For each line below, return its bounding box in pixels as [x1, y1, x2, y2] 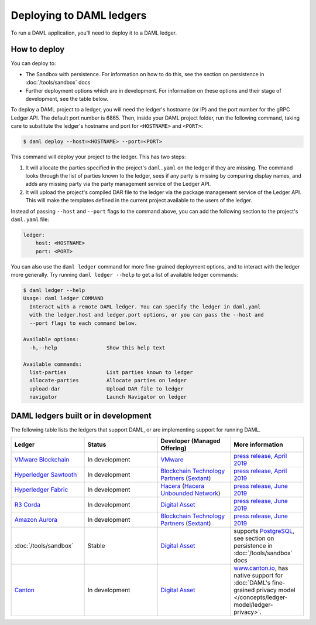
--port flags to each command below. [29, 320, 138, 327]
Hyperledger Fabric [14, 485, 68, 494]
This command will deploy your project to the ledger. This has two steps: [11, 153, 187, 161]
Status [87, 440, 107, 449]
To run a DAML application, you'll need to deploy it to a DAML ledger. [11, 29, 177, 36]
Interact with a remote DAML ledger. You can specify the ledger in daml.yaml [29, 303, 261, 310]
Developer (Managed [160, 437, 221, 445]
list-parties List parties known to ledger [29, 369, 193, 375]
